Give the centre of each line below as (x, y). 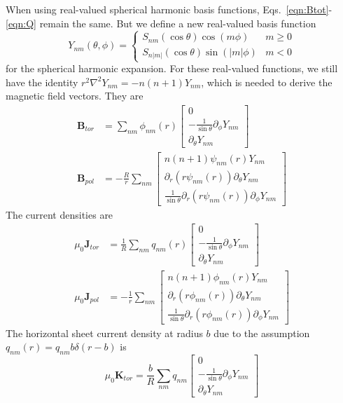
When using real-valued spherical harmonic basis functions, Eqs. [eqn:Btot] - (169, 9)
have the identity (42, 82)
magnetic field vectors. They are (75, 96)
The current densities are (59, 214)
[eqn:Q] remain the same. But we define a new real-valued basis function (161, 23)
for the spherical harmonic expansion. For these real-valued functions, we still (172, 68)
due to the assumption (262, 333)
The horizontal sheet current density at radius (104, 333)
